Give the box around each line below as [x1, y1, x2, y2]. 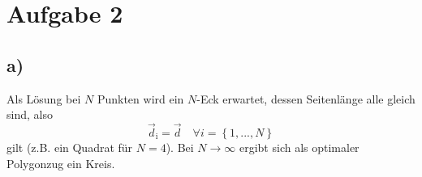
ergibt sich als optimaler [239, 138, 360, 155]
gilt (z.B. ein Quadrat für [6, 138, 133, 155]
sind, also [6, 106, 53, 123]
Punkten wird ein [97, 90, 184, 107]
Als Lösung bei [6, 90, 81, 107]
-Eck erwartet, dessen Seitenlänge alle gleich [196, 90, 416, 107]
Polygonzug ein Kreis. [6, 154, 115, 171]
